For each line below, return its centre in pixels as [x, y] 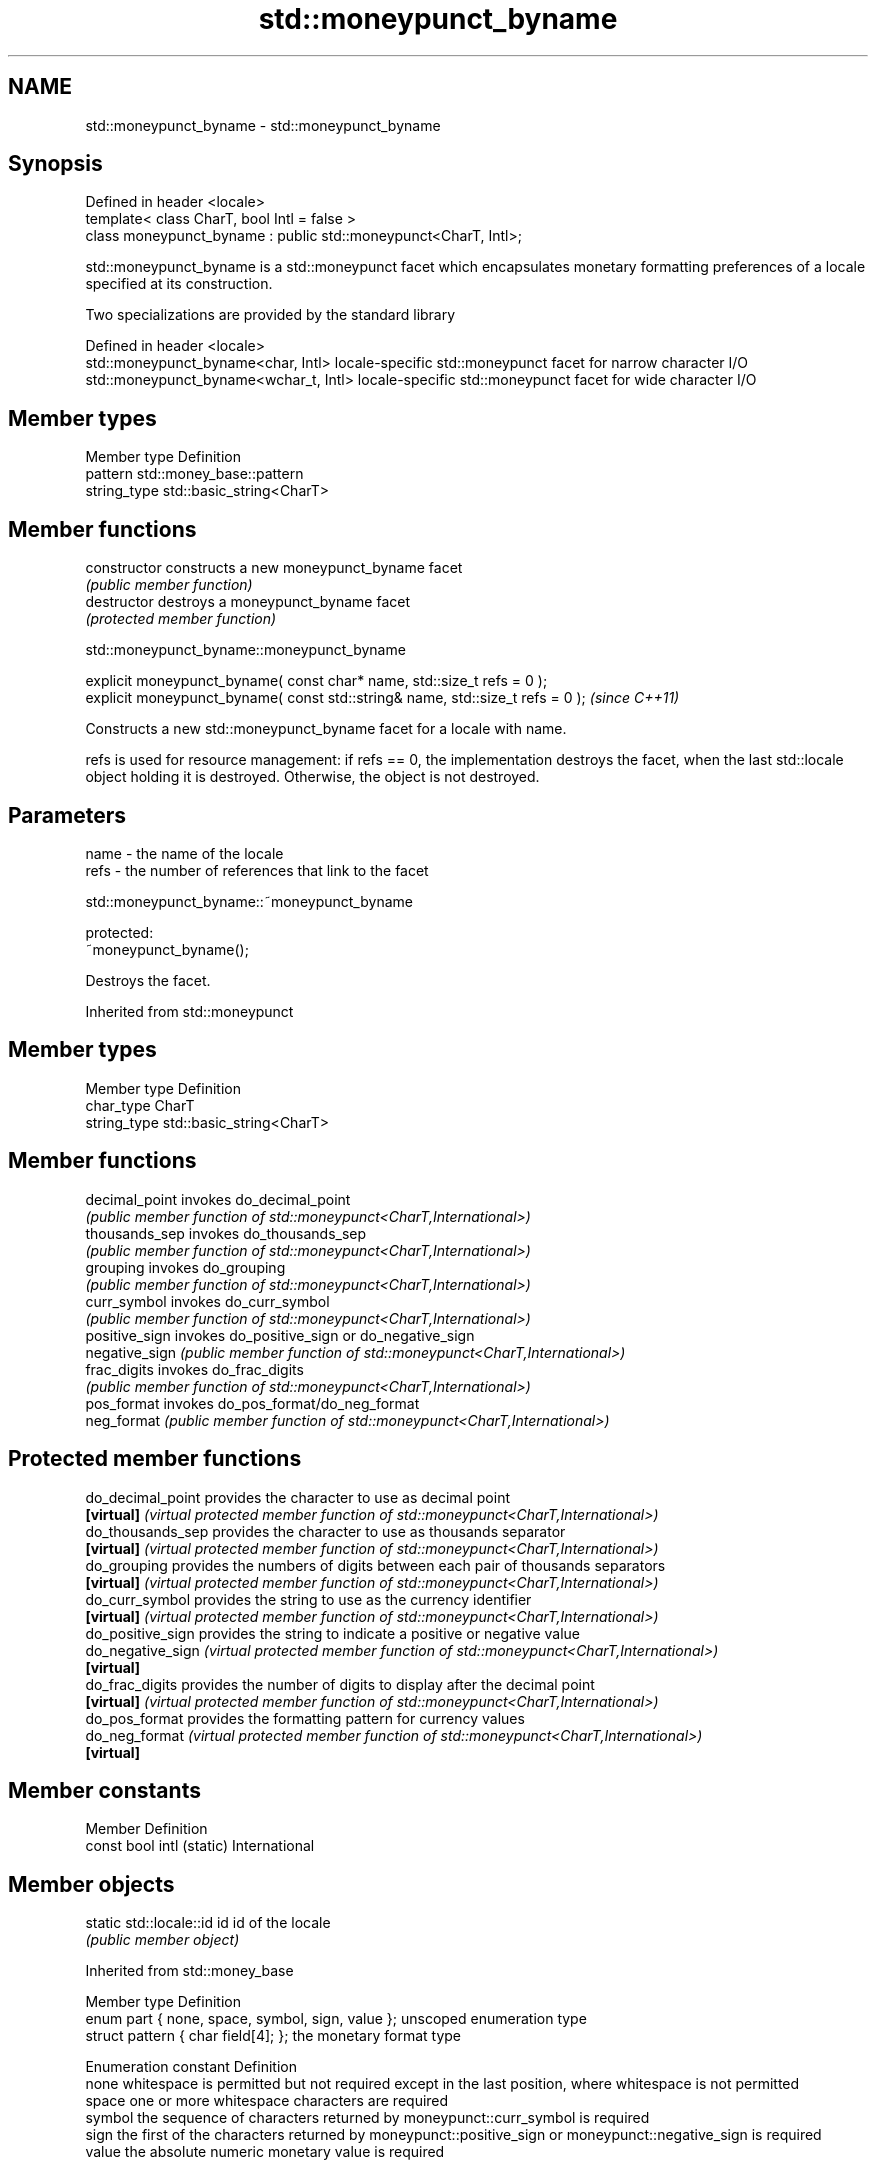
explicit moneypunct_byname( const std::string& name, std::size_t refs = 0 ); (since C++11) [382, 698]
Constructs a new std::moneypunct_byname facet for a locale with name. [326, 729]
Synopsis [55, 164]
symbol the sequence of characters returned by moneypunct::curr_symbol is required [367, 2118]
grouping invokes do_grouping [185, 1267]
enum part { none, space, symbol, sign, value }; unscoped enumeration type [336, 2019]
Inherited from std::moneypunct [189, 1011]
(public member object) [162, 1940]
